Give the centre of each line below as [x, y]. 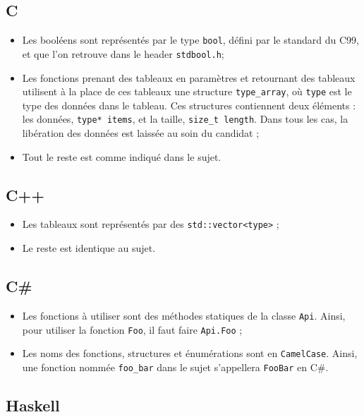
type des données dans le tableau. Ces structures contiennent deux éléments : [189, 105]
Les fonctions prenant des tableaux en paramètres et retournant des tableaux [189, 77]
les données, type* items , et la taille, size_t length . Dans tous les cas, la [185, 119]
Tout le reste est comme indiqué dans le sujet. [122, 156]
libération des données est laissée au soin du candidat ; [141, 133]
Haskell [33, 405]
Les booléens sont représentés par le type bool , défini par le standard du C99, [190, 40]
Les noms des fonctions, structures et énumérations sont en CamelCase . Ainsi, [190, 353]
